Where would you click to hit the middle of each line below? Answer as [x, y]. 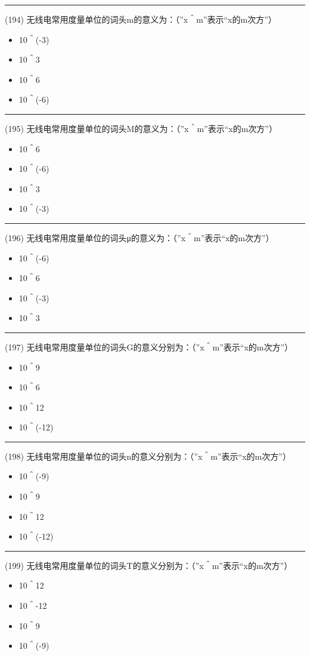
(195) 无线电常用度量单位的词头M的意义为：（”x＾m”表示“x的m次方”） [141, 128]
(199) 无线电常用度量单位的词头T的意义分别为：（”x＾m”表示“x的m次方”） [149, 565]
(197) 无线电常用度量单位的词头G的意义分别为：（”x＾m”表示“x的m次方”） [149, 347]
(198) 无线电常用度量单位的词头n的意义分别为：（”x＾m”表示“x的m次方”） [148, 456]
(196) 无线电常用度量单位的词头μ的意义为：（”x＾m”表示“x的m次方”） [139, 237]
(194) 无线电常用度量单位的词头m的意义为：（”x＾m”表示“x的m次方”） [141, 19]
